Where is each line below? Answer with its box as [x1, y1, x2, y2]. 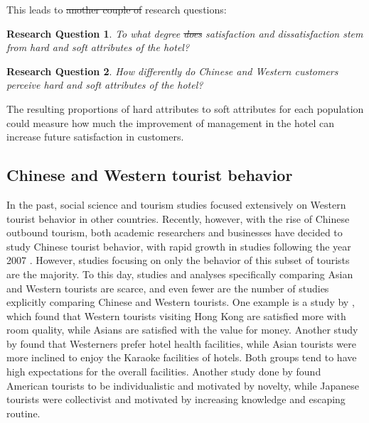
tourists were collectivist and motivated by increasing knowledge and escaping [6, 392, 346, 407]
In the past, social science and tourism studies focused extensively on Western [6, 197, 346, 211]
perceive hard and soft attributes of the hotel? [6, 77, 203, 92]
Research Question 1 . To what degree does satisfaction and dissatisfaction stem [6, 26, 363, 40]
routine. [6, 405, 41, 420]
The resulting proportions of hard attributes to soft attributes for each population [6, 101, 364, 116]
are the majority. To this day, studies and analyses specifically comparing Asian [6, 266, 353, 281]
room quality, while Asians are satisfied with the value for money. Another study [6, 322, 358, 337]
